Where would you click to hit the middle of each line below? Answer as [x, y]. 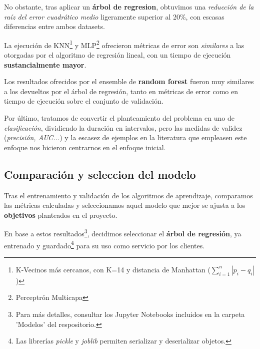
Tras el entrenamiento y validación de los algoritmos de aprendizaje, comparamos [128, 195]
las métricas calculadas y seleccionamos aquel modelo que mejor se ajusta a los [125, 205]
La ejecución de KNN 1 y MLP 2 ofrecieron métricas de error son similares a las [124, 44]
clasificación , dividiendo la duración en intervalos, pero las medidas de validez [123, 127]
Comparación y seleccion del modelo [100, 174]
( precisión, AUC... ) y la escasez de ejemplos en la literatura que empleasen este [125, 137]
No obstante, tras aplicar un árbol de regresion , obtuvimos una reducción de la [129, 7]
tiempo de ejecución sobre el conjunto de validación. [84, 101]
